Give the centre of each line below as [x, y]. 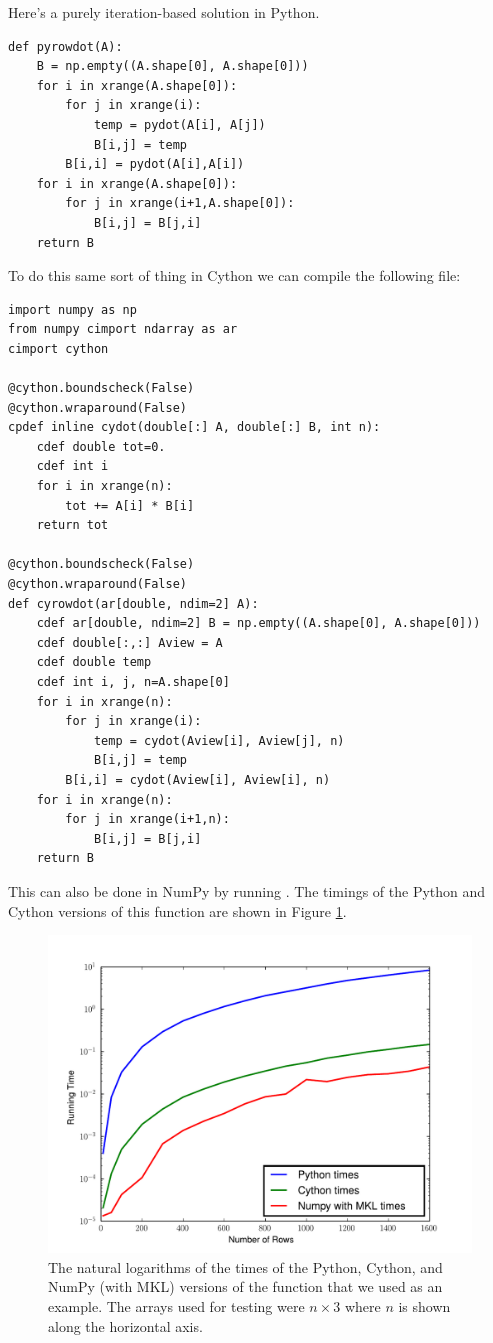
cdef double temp [94, 662]
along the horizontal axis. [125, 1325]
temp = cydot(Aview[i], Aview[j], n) [219, 740]
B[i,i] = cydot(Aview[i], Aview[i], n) [198, 779]
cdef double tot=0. [101, 446]
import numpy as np [72, 309]
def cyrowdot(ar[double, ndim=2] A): [133, 603]
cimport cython [58, 348]
